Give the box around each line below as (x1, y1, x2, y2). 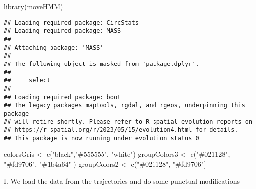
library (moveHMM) (4, 1, 63, 11)
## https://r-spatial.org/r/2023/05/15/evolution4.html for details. (4, 126, 238, 134)
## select (4, 77, 51, 84)
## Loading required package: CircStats (4, 19, 139, 26)
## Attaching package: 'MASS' (4, 44, 103, 51)
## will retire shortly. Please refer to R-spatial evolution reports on (4, 118, 253, 126)
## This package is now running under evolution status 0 (4, 134, 199, 142)
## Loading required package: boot (4, 93, 121, 101)
